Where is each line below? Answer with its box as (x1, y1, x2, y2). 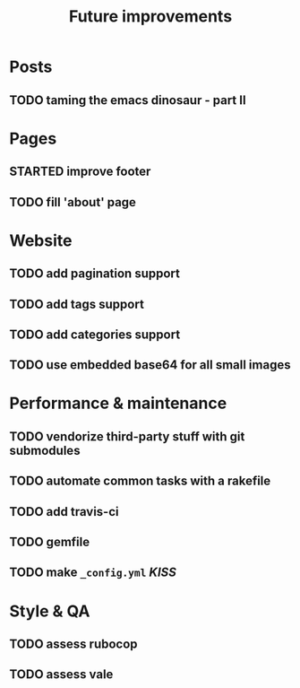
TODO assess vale (9, 666, 114, 683)
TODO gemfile (9, 535, 90, 550)
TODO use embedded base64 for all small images (9, 357, 291, 373)
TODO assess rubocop (9, 637, 138, 652)
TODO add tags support (9, 296, 145, 311)
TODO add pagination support (9, 266, 181, 282)
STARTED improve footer (9, 164, 151, 179)
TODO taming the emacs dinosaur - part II (9, 92, 246, 108)
